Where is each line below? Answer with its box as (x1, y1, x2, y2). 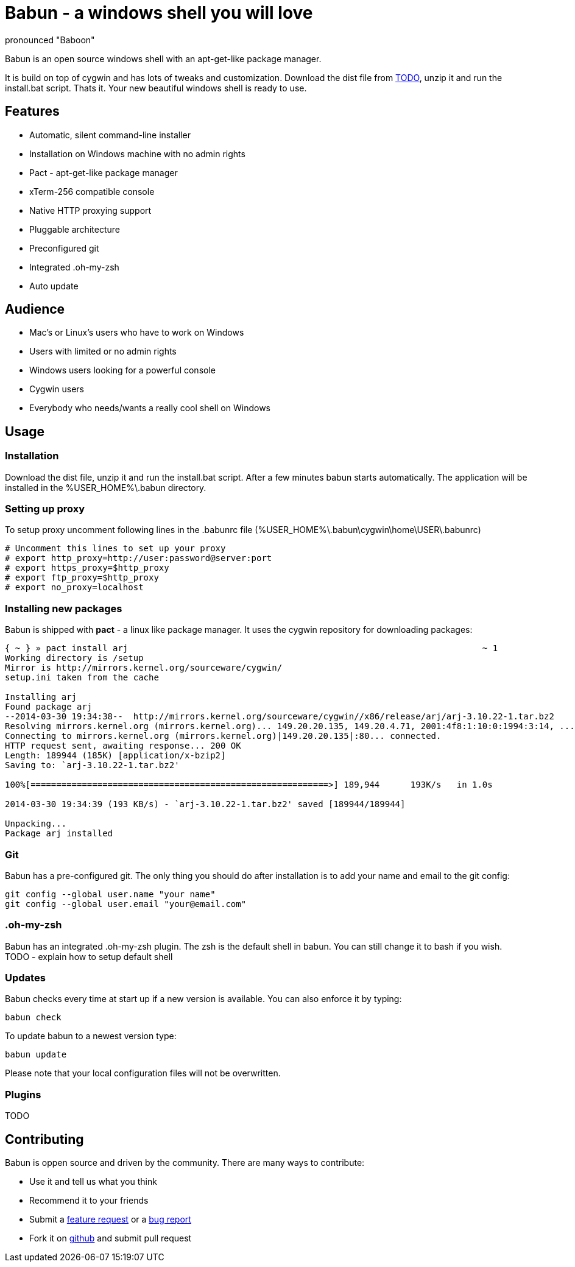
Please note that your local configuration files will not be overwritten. (5, 1068, 281, 1079)
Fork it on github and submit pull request (29, 1233, 192, 1243)
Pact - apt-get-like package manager (29, 167, 178, 178)
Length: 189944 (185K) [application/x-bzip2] (5, 750, 226, 761)
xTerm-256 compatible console (29, 186, 155, 197)
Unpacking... (5, 819, 67, 829)
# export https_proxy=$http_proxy (5, 563, 169, 573)
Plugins (5, 1088, 41, 1101)
